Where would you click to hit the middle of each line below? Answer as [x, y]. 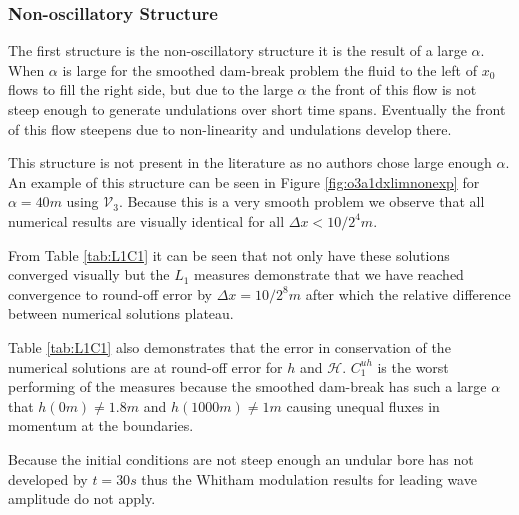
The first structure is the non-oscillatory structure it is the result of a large [237, 50]
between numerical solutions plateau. [121, 313]
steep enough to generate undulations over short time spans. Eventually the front [257, 109]
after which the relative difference [408, 293]
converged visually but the [89, 274]
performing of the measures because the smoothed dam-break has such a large [247, 386]
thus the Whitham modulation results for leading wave [309, 478]
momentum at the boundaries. [101, 425]
